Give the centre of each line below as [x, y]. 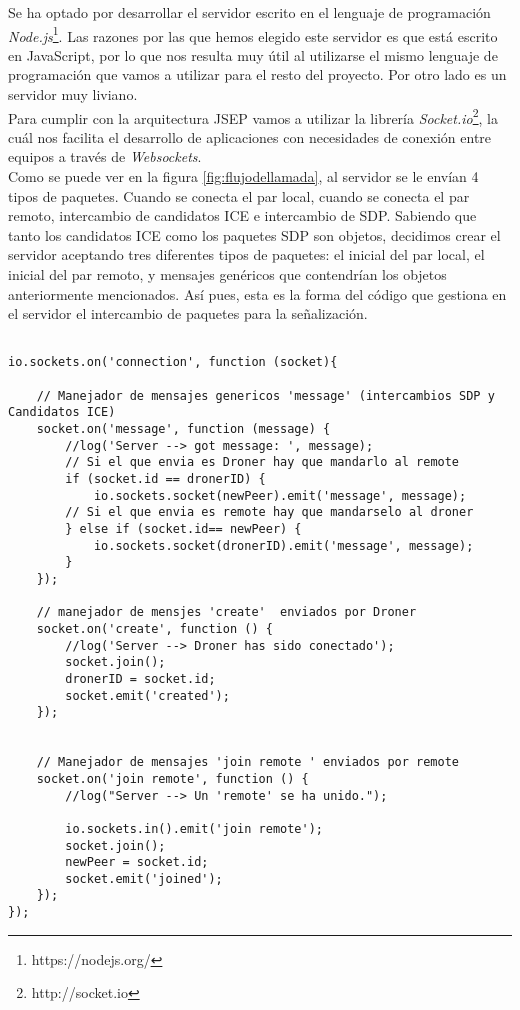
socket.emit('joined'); [144, 878]
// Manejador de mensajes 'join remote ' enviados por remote [248, 762]
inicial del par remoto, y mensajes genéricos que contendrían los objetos [227, 274]
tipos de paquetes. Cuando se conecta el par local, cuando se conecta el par [239, 195]
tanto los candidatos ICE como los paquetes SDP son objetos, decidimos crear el [254, 234]
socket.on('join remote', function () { [172, 778]
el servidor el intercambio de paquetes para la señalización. [188, 313]
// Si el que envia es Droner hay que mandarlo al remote [262, 462]
